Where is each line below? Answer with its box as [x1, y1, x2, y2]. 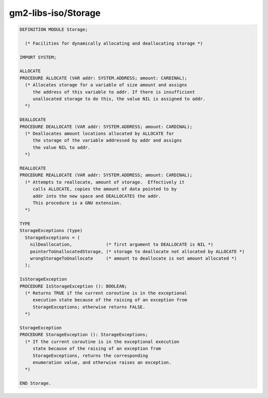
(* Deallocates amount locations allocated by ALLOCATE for [25, 131, 174, 136]
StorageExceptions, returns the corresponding [32, 352, 148, 358]
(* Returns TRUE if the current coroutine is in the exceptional [25, 290, 188, 296]
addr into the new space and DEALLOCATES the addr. [32, 193, 161, 199]
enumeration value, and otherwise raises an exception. [32, 359, 172, 365]
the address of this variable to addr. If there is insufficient [32, 89, 196, 95]
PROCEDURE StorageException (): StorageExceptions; [19, 332, 148, 338]
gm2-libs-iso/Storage [9, 7, 101, 18]
